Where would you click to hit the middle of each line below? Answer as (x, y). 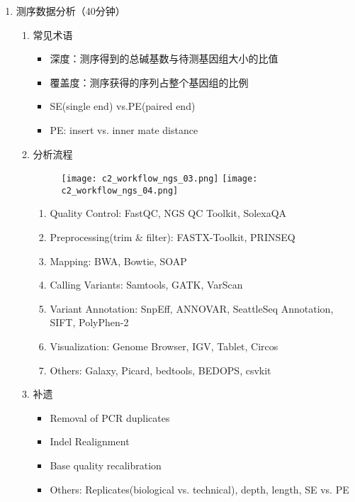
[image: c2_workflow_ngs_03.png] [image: (159, 179)
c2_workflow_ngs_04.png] (120, 190)
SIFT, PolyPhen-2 (89, 322)
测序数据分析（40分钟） (71, 11)
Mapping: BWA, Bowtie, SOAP (118, 261)
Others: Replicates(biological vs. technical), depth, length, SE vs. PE (199, 489)
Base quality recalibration (106, 465)
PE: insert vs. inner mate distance (124, 129)
